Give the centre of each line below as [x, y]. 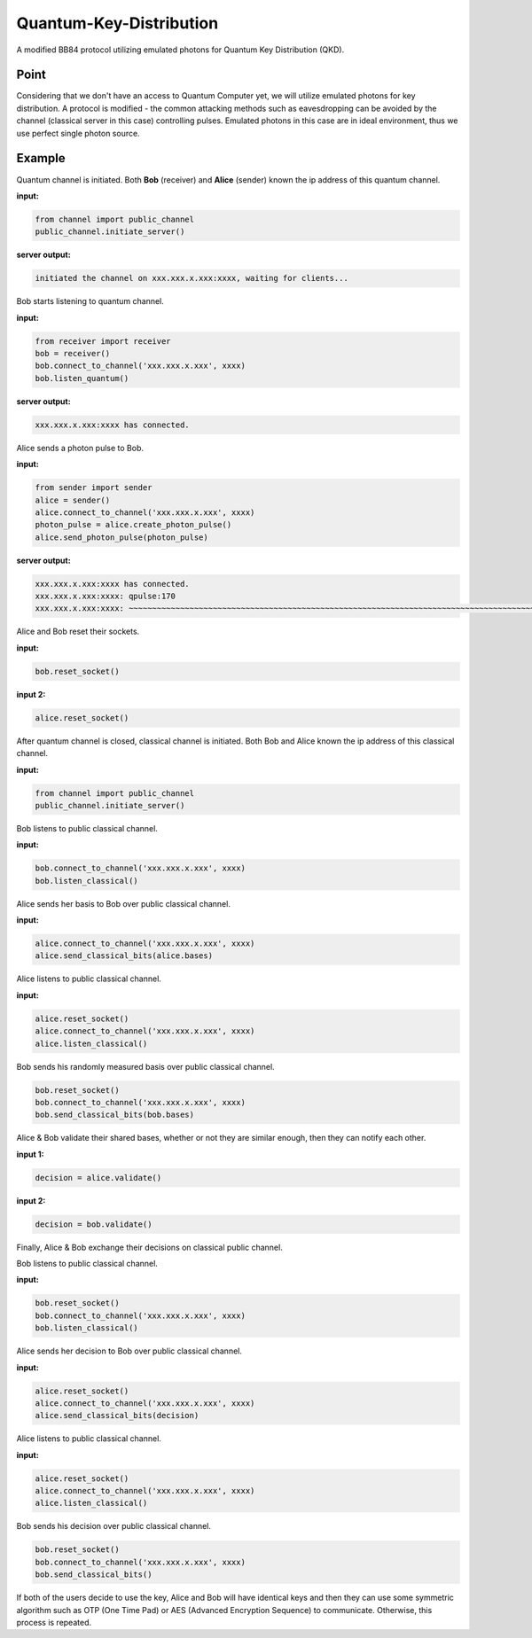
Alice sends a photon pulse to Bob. [80, 448]
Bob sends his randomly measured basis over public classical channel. [145, 1066]
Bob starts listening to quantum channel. [90, 301]
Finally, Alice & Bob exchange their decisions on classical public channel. [149, 1247]
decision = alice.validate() [98, 1178]
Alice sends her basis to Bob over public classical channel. [123, 903]
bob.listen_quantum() [82, 378]
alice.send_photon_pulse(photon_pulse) [121, 537]
